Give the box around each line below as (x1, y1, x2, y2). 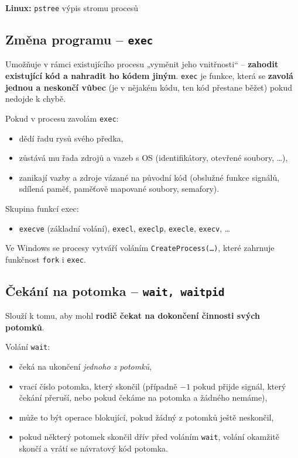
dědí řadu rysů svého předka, (19, 132, 124, 144)
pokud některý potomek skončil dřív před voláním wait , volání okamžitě (19, 431, 279, 443)
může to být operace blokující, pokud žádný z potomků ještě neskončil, (19, 411, 274, 423)
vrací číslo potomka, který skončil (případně (19, 380, 177, 392)
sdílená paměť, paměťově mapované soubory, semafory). (19, 182, 220, 195)
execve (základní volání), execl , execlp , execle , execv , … (19, 222, 231, 234)
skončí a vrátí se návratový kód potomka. (19, 442, 168, 454)
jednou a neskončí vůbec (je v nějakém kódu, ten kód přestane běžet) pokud (5, 81, 293, 93)
